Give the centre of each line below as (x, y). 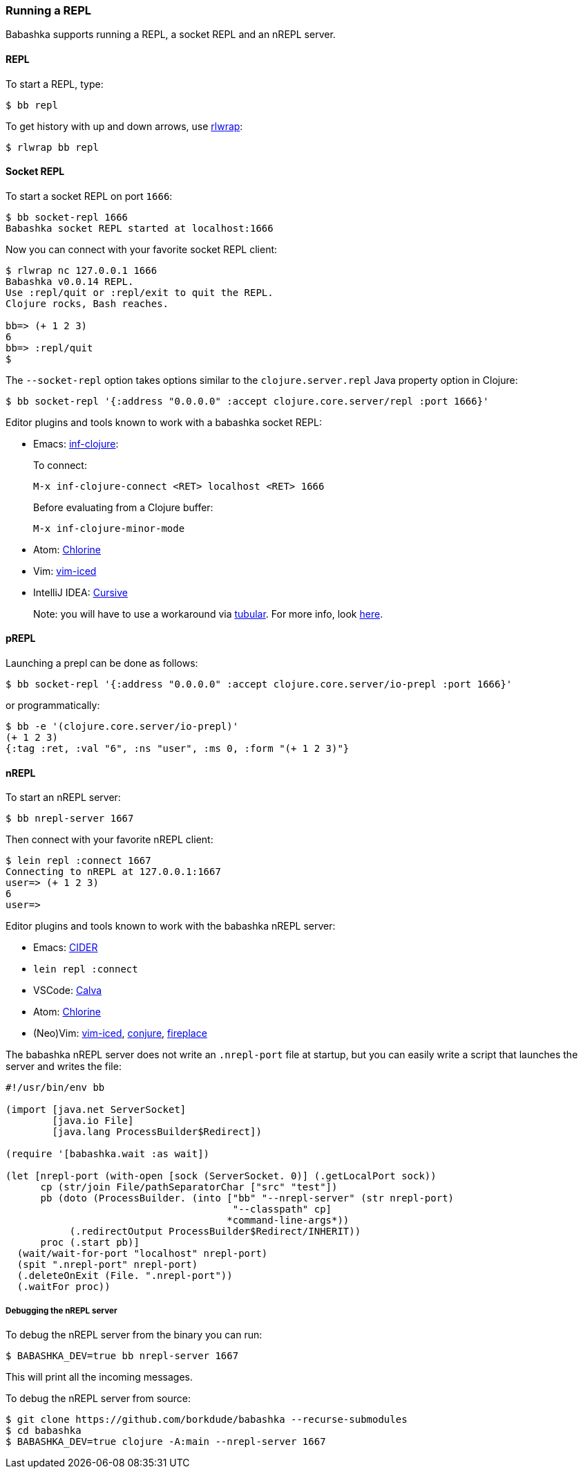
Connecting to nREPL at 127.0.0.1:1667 (113, 872)
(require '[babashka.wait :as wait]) (108, 1154)
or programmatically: (53, 706)
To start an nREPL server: (63, 798)
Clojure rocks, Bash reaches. (87, 303)
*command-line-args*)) (288, 1220)
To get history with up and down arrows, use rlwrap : (124, 126)
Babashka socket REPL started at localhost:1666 (140, 228)
